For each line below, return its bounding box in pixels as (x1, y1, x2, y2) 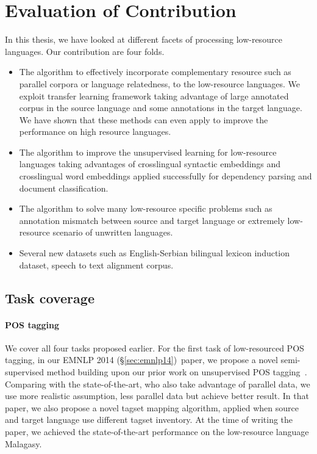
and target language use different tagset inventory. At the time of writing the (5, 413, 293, 426)
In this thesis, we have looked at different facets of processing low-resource (5, 33, 282, 46)
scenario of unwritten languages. (52, 226, 173, 239)
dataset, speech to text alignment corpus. (19, 258, 174, 271)
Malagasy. (5, 437, 42, 450)
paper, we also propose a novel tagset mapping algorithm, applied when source (5, 401, 299, 414)
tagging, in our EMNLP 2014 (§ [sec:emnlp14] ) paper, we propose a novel (5, 353, 278, 366)
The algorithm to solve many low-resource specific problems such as (19, 202, 272, 215)
